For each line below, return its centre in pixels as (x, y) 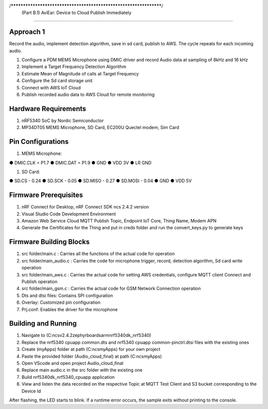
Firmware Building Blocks (49, 242)
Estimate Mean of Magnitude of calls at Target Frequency (80, 73)
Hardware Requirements (48, 108)
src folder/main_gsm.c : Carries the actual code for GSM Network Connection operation (111, 288)
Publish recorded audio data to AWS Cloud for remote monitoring (88, 95)
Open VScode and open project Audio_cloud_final (72, 363)
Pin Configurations (39, 142)
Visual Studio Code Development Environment (69, 214)
